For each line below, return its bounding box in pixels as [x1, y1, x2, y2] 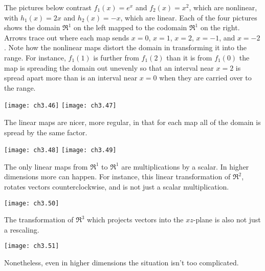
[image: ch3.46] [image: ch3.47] [4, 102, 117, 110]
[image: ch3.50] [4, 199, 59, 207]
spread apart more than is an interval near [4, 72, 138, 83]
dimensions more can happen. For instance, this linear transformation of [4, 171, 231, 182]
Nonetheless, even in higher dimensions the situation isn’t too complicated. [4, 257, 239, 268]
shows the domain [4, 22, 60, 33]
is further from [93, 52, 139, 62]
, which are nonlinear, [189, 2, 257, 12]
